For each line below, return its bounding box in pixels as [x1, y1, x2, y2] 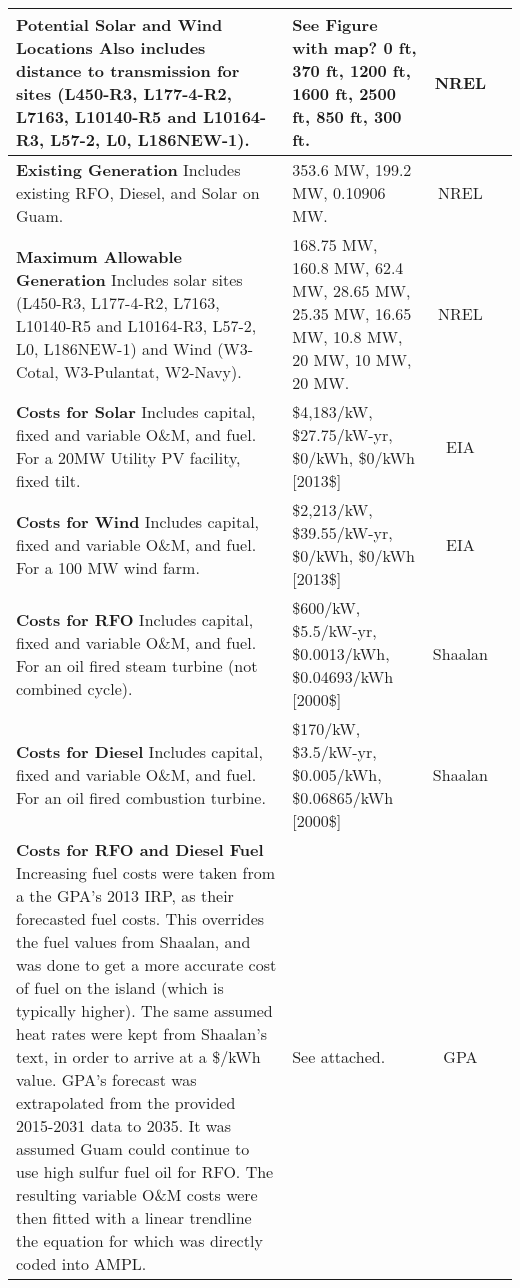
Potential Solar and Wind [16, 13, 223, 36]
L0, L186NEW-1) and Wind [16, 336, 212, 360]
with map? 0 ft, [292, 36, 417, 59]
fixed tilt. [16, 469, 81, 492]
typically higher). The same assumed [16, 999, 273, 1022]
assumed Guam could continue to [16, 1137, 250, 1160]
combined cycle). [16, 676, 133, 700]
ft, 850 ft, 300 [292, 105, 402, 128]
